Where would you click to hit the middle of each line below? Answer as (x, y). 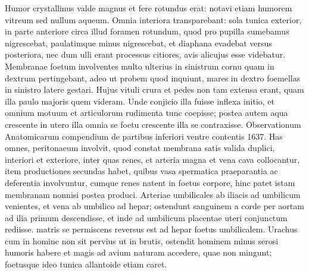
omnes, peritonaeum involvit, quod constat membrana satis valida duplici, (140, 148)
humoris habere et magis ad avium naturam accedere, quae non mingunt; (138, 252)
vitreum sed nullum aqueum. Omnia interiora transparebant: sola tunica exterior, (153, 19)
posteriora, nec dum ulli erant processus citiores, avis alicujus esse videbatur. (145, 54)
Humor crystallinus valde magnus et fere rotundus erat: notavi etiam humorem (149, 8)
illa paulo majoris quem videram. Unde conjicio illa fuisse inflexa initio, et (140, 101)
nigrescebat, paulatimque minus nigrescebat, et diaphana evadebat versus (138, 42)
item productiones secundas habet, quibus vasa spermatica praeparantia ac (141, 171)
